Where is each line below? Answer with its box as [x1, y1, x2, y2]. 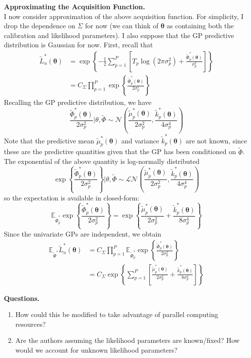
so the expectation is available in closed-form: [4, 192, 140, 202]
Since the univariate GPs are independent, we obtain [4, 228, 161, 239]
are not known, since [185, 135, 247, 145]
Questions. [4, 293, 40, 303]
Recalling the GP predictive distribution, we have [4, 97, 152, 107]
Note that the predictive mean [4, 135, 94, 145]
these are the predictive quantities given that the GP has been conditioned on [4, 146, 236, 157]
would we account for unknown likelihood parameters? [15, 344, 178, 355]
